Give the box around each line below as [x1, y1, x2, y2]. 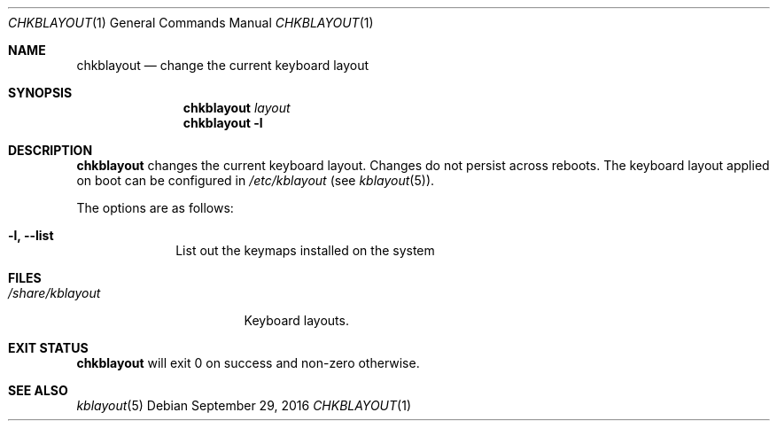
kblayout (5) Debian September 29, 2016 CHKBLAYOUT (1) [76, 398, 411, 413]
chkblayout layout [183, 100, 291, 115]
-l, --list [8, 228, 54, 243]
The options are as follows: [76, 200, 234, 215]
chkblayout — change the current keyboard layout [76, 58, 369, 73]
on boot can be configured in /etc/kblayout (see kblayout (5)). [76, 173, 435, 188]
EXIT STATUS [8, 340, 89, 355]
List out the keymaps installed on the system [175, 243, 435, 258]
